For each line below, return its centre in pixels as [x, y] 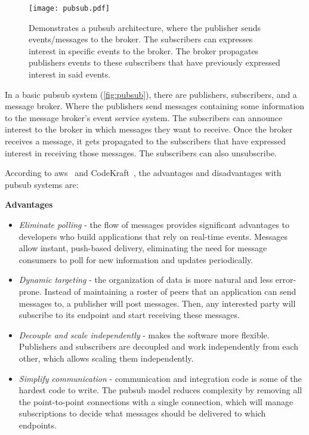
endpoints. [38, 425]
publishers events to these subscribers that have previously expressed [154, 62]
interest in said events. [70, 74]
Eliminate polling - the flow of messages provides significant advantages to [154, 224]
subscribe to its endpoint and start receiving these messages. [129, 315]
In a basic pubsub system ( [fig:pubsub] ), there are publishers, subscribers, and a [151, 94]
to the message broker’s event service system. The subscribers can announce [144, 117]
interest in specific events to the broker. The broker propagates [144, 50]
